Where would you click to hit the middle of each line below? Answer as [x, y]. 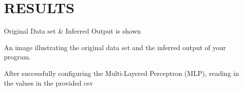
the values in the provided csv [48, 82]
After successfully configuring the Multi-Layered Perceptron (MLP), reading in [121, 73]
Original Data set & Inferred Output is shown [73, 31]
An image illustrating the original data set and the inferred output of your [115, 47]
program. [18, 57]
